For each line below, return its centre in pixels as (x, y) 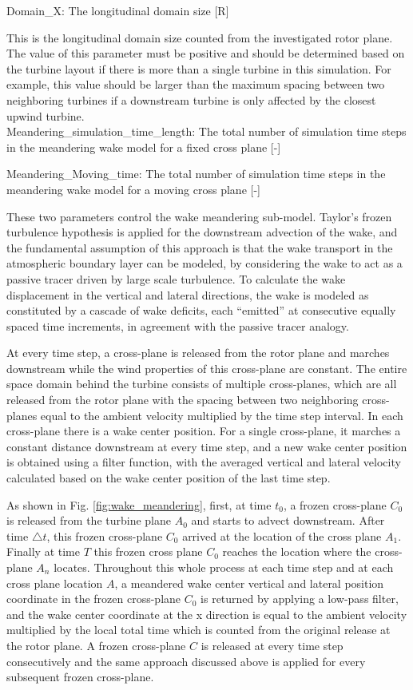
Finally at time (43, 551)
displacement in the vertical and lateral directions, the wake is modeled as (188, 294)
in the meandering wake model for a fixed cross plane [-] (144, 147)
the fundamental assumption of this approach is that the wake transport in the (200, 247)
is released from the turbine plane (89, 520)
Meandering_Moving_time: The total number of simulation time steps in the (196, 174)
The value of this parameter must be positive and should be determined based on (206, 53)
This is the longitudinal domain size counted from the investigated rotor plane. (200, 37)
